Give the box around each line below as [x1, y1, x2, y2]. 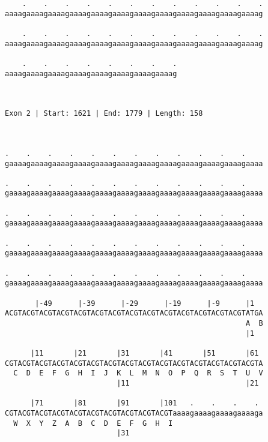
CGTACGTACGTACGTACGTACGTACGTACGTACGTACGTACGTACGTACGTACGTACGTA [5, 359, 263, 368]
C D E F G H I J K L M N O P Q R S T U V [13, 369, 263, 378]
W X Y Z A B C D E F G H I [13, 419, 173, 428]
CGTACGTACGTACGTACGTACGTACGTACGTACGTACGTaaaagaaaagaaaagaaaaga [5, 408, 263, 417]
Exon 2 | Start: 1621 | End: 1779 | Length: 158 [5, 109, 203, 118]
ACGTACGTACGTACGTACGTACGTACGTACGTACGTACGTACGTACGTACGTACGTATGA [5, 309, 263, 318]
